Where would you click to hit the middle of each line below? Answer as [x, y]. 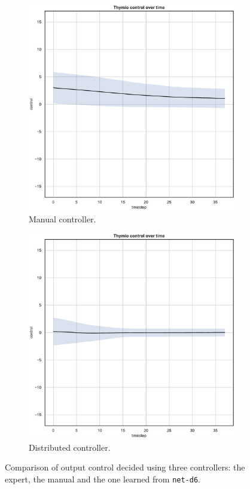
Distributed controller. [70, 447]
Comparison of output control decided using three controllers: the [125, 467]
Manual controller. [62, 218]
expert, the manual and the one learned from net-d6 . [103, 479]
